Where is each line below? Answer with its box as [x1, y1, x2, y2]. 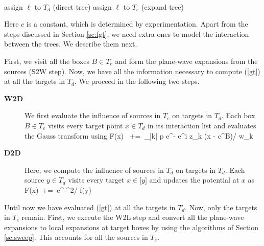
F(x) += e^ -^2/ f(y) [25, 184, 91, 195]
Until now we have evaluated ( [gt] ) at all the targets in [4, 202, 176, 212]
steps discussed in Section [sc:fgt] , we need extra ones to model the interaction [4, 28, 249, 39]
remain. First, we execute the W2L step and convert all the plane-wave [21, 212, 244, 222]
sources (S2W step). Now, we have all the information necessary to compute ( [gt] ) [4, 65, 260, 76]
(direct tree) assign [53, 1, 112, 12]
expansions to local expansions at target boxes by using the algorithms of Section [4, 221, 259, 232]
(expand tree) [141, 1, 184, 12]
